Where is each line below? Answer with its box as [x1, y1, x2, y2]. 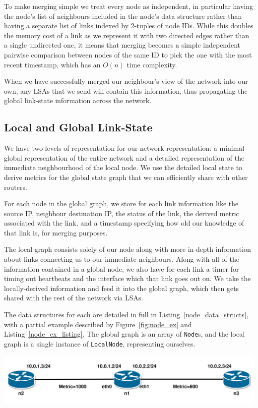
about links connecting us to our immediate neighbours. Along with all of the [4, 254, 240, 264]
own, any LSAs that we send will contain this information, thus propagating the [4, 85, 248, 96]
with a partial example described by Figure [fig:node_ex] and [4, 319, 192, 329]
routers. [4, 181, 27, 192]
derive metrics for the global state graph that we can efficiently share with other [4, 172, 248, 182]
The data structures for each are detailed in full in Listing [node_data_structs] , [4, 309, 249, 320]
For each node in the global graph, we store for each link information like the [4, 198, 239, 209]
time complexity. [127, 59, 177, 69]
